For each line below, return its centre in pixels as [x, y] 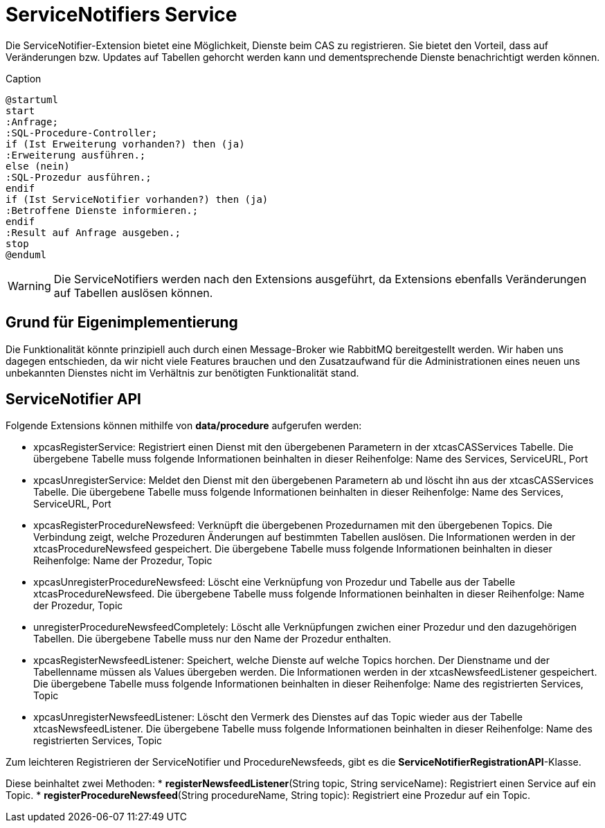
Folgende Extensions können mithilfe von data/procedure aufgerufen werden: [184, 426]
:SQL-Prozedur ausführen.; [79, 177]
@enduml [26, 254]
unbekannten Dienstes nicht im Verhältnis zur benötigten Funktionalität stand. [182, 372]
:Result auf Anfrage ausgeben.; [93, 232]
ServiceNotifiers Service [121, 15]
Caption [24, 78]
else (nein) [38, 166]
